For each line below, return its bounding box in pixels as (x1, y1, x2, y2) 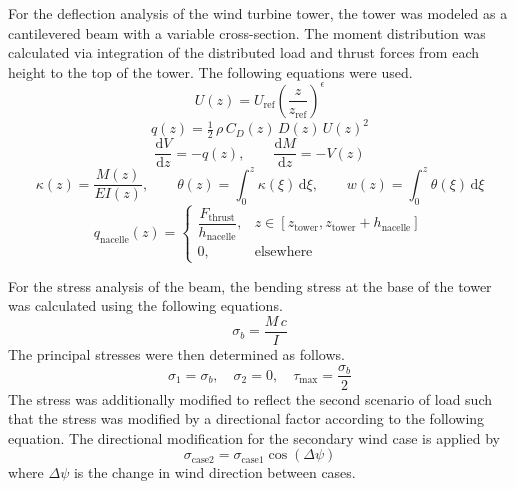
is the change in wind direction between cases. (73, 462, 356, 483)
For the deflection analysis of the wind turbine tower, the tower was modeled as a (8, 3, 508, 23)
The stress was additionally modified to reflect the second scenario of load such (8, 388, 493, 409)
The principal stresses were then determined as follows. (8, 343, 345, 364)
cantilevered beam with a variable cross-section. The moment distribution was (8, 22, 486, 43)
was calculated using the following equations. (8, 295, 283, 316)
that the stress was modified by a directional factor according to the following (8, 408, 485, 429)
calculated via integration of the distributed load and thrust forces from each (8, 42, 480, 63)
